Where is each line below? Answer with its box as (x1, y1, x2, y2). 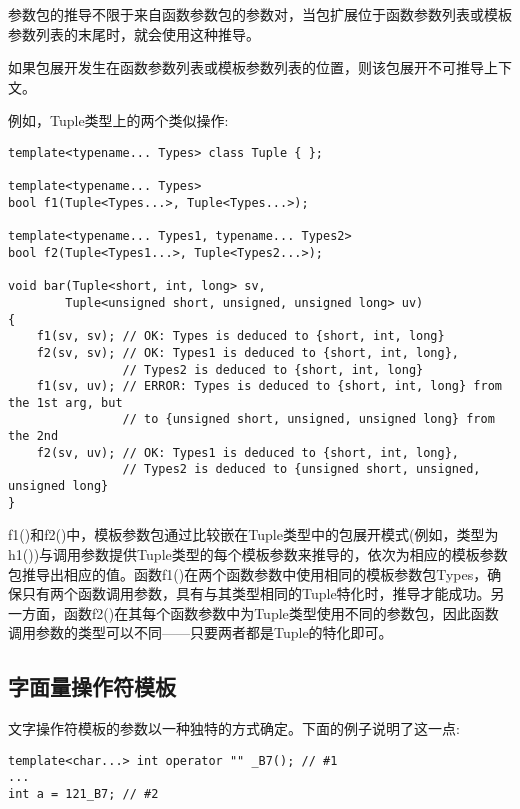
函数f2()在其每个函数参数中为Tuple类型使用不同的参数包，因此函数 (63, 602, 499, 623)
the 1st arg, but (8, 395, 123, 410)
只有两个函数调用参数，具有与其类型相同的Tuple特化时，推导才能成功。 (21, 583, 491, 604)
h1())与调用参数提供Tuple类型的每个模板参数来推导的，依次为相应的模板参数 (8, 544, 508, 564)
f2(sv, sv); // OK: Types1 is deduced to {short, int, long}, (36, 345, 460, 360)
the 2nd (8, 429, 59, 444)
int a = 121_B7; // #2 (8, 787, 159, 802)
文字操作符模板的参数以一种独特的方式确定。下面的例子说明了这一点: (8, 718, 460, 739)
